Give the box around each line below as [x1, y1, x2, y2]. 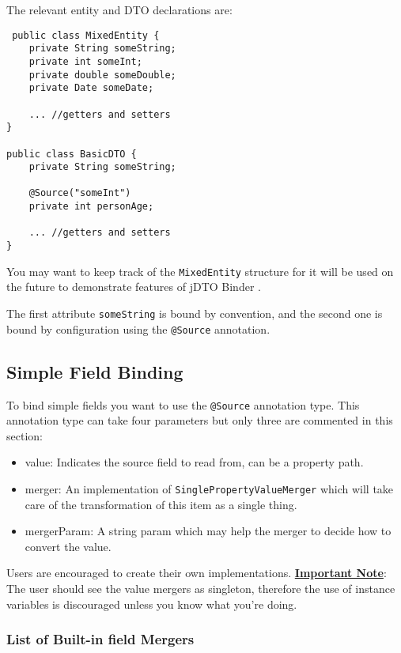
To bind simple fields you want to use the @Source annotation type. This [6, 396, 360, 413]
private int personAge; [28, 201, 154, 213]
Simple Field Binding [6, 359, 183, 383]
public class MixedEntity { [12, 29, 160, 41]
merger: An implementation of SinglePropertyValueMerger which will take [25, 480, 394, 496]
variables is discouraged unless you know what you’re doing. [6, 595, 297, 612]
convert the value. [25, 538, 112, 554]
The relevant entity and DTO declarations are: [6, 2, 233, 17]
